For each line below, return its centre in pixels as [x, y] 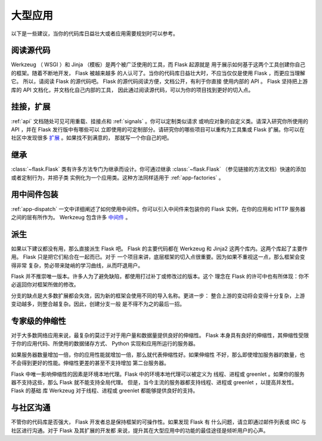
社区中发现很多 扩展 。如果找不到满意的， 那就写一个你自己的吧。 [92, 138]
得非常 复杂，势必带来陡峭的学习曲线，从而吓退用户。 [77, 265]
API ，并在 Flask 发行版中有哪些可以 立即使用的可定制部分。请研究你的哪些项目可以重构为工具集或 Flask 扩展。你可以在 [158, 129]
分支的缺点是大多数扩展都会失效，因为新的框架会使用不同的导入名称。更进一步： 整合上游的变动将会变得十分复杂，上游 [158, 295]
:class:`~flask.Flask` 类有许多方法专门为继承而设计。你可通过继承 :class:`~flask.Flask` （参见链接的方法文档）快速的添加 [159, 169]
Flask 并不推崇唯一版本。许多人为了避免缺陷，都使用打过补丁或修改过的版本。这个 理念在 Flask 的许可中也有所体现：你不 [160, 276]
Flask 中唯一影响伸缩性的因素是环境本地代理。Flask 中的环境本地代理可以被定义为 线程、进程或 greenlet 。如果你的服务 [158, 374]
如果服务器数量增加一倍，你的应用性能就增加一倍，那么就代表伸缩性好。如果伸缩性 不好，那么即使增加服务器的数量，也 [158, 354]
